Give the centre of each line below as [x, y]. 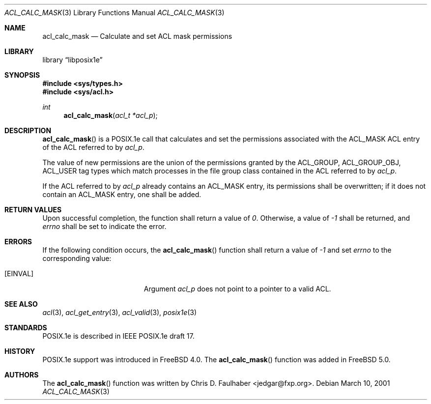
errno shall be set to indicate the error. [104, 226]
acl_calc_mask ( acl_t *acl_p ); [111, 115]
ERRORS [18, 242]
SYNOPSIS [22, 75]
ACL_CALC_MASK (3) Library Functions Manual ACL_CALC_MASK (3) [115, 13]
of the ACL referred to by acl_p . [93, 147]
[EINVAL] [19, 274]
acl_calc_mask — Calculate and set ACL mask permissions [137, 36]
